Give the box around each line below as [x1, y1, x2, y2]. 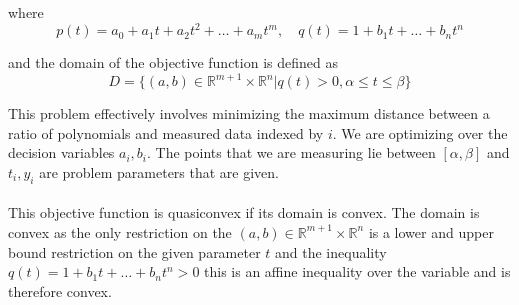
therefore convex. [8, 280, 112, 301]
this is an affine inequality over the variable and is [204, 261, 511, 282]
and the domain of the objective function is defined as [8, 52, 338, 73]
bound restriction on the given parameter [8, 241, 261, 262]
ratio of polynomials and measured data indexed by [8, 122, 324, 143]
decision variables [8, 142, 115, 163]
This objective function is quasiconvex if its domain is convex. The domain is [8, 202, 480, 223]
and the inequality [275, 241, 387, 262]
